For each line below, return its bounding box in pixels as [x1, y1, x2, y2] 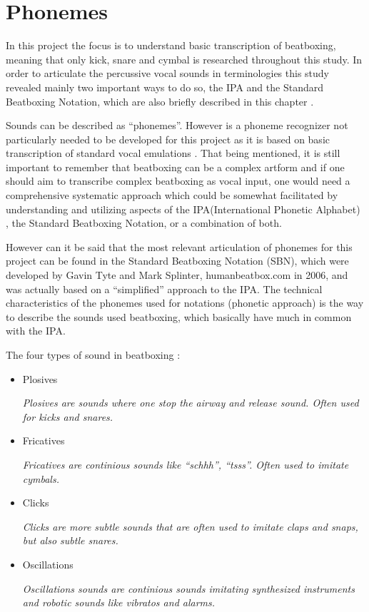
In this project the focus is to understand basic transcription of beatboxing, [6, 38, 336, 53]
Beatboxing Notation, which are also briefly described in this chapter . [6, 93, 314, 108]
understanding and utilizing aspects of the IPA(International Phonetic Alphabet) [6, 201, 360, 216]
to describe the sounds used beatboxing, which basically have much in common [6, 309, 352, 324]
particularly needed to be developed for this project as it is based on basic [6, 131, 330, 146]
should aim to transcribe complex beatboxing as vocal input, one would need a [6, 173, 350, 188]
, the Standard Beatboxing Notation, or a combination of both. [6, 215, 282, 230]
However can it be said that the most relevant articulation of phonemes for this [6, 239, 353, 254]
